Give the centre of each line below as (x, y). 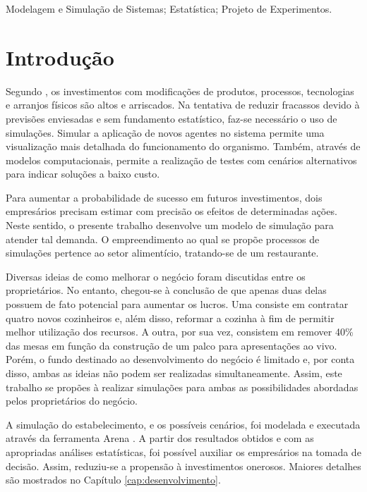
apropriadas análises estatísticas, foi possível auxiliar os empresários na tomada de (183, 451)
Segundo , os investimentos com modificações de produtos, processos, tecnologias (180, 91)
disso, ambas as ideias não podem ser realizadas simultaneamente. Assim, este (174, 373)
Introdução (60, 57)
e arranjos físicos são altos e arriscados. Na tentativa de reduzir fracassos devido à (183, 105)
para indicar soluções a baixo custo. (83, 174)
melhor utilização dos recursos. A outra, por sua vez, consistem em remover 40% (180, 332)
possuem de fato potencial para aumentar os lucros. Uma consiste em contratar (177, 304)
